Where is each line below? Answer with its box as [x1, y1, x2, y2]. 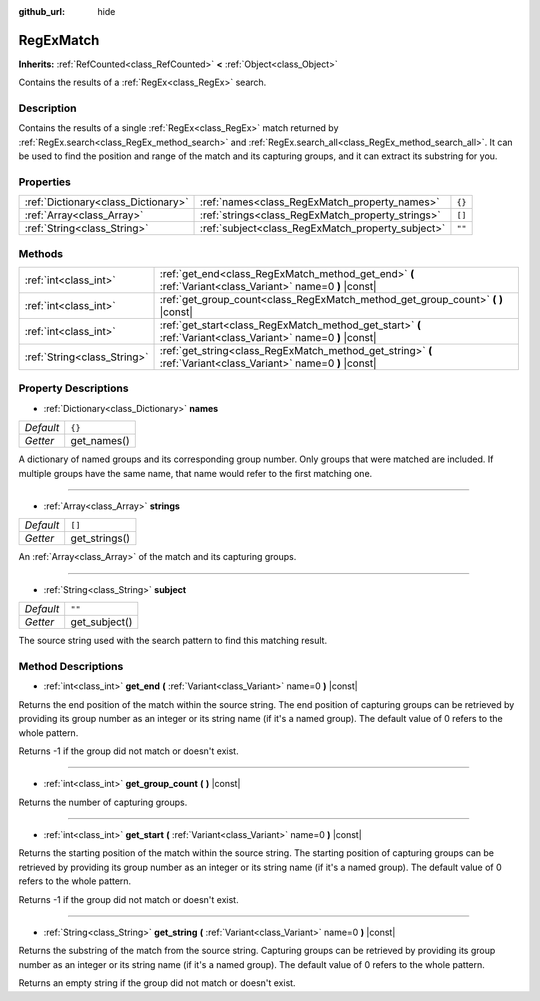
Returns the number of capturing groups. [18, 796, 188, 808]
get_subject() [70, 615, 133, 629]
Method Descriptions [18, 659, 124, 673]
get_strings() [70, 531, 130, 545]
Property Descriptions [18, 381, 129, 395]
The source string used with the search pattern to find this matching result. [18, 635, 328, 647]
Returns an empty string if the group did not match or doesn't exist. [18, 977, 296, 989]
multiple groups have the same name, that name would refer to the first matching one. [18, 467, 373, 479]
